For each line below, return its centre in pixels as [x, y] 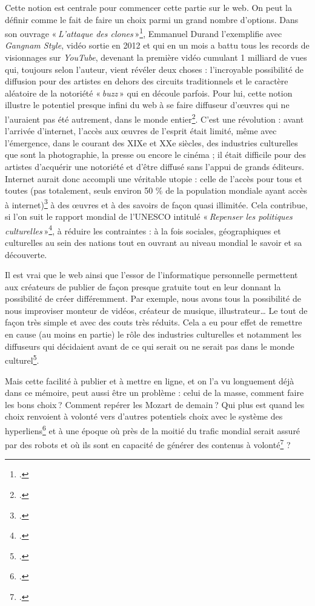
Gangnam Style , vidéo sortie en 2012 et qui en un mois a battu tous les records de [157, 45]
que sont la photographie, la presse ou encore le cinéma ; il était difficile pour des [156, 155]
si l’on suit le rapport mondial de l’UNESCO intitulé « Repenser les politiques [149, 216]
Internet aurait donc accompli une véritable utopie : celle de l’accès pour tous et [154, 178]
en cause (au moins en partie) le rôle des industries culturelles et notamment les [153, 334]
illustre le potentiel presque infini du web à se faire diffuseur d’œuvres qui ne [147, 105]
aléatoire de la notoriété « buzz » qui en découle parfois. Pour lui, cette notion [149, 93]
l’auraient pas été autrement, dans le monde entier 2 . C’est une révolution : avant [154, 118]
